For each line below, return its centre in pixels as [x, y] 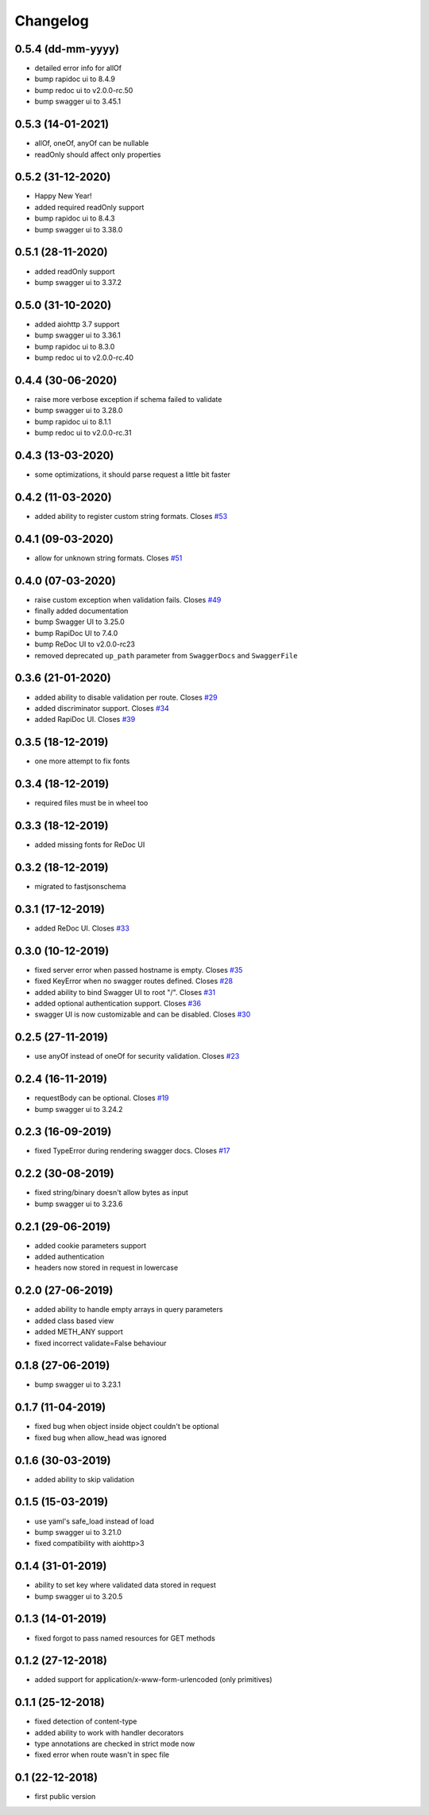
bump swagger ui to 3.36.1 [77, 335]
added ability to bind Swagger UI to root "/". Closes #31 [125, 992]
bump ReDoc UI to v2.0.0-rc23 [85, 644]
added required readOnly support [89, 207]
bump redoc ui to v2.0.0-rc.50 [84, 90]
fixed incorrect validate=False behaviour [100, 1343]
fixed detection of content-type [86, 1721]
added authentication [70, 1257]
